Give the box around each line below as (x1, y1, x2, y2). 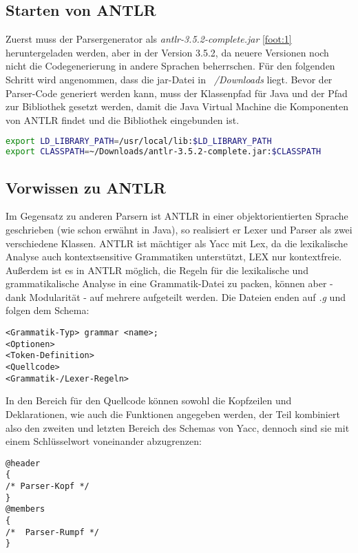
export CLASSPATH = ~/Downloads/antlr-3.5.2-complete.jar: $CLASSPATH (6, 147, 322, 157)
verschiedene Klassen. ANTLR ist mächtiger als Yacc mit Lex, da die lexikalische (6, 236, 348, 250)
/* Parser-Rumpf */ (6, 527, 100, 537)
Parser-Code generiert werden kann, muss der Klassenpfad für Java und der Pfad (6, 85, 348, 100)
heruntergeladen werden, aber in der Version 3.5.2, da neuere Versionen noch (6, 45, 329, 59)
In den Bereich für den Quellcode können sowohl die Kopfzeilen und (6, 393, 292, 408)
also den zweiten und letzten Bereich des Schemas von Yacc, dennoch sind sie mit (6, 420, 350, 435)
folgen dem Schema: (6, 303, 89, 317)
